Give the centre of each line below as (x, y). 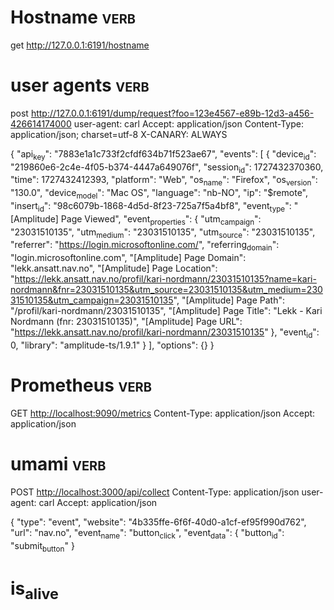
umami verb (58, 464)
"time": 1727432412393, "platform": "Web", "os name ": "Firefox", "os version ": (164, 181)
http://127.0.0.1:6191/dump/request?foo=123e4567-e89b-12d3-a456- (172, 113)
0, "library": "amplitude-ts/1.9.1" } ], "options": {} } (112, 345)
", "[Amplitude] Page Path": (229, 300)
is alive (34, 590)
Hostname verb (73, 17)
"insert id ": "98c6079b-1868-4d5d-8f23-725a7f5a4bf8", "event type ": (151, 207)
